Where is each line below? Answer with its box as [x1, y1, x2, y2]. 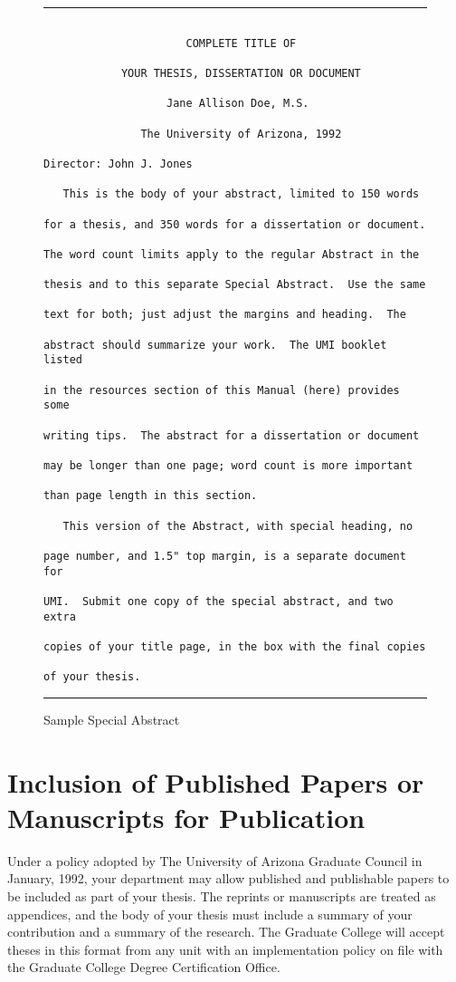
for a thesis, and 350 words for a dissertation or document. [43, 217, 426, 231]
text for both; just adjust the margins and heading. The [43, 308, 406, 322]
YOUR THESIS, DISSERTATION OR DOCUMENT [120, 66, 361, 80]
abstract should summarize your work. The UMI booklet [43, 338, 387, 351]
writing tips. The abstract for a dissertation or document [43, 428, 420, 442]
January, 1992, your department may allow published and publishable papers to [7, 869, 450, 888]
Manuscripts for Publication [7, 798, 366, 835]
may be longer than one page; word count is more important [43, 459, 413, 473]
